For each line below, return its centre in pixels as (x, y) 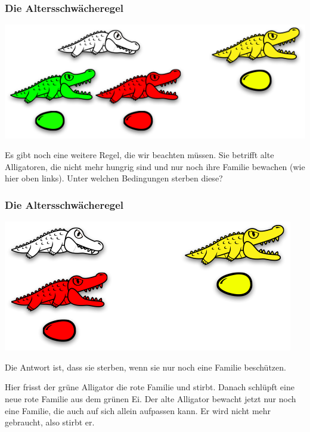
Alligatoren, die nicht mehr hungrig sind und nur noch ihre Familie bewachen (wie (155, 166)
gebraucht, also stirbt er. (50, 422)
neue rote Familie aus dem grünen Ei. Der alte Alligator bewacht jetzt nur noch (151, 399)
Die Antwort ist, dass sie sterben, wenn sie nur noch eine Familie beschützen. (145, 367)
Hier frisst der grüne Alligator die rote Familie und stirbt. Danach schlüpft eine (150, 387)
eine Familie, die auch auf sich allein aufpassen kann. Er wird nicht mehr (138, 410)
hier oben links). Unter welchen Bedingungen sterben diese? (114, 178)
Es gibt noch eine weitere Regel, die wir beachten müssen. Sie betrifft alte (139, 155)
